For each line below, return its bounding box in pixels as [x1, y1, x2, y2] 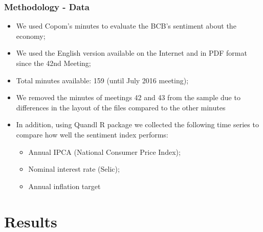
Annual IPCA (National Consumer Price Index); [28, 146, 181, 157]
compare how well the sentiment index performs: [16, 129, 168, 140]
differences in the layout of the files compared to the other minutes [16, 102, 226, 112]
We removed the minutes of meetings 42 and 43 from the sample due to [16, 92, 240, 103]
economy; [16, 30, 46, 41]
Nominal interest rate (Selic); [28, 164, 120, 174]
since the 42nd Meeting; [16, 58, 91, 68]
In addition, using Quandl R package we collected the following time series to [16, 119, 259, 130]
